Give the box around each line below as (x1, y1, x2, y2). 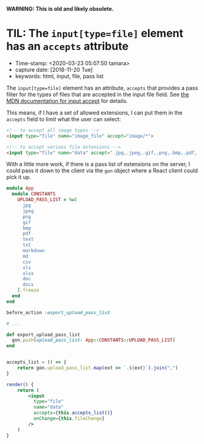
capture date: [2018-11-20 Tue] (15, 66, 93, 73)
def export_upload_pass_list (6, 331, 80, 337)
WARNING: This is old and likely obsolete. (6, 5, 114, 12)
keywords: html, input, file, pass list (15, 72, 104, 80)
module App (6, 185, 34, 191)
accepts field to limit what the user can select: (6, 115, 121, 122)
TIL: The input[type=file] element (6, 27, 184, 40)
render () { (6, 381, 34, 387)
